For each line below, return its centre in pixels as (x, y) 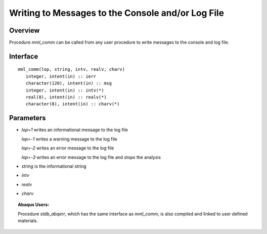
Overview (24, 30)
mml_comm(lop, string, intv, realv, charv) (71, 70)
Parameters (27, 118)
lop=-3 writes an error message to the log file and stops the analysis (91, 157)
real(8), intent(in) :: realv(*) (66, 97)
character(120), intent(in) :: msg (69, 83)
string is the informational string (54, 166)
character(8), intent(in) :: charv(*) (72, 104)
